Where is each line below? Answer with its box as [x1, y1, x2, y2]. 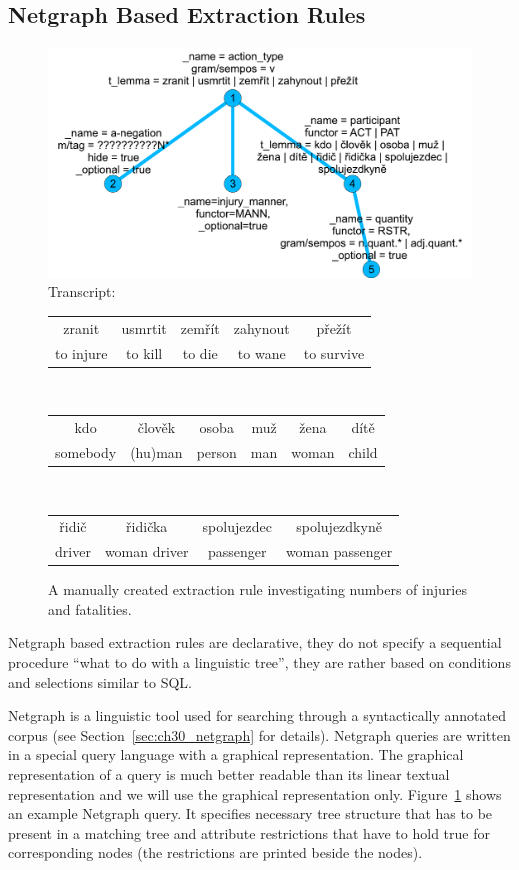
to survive [303, 342, 365, 363]
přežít [316, 317, 352, 338]
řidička [126, 516, 168, 537]
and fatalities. [48, 598, 132, 619]
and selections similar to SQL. [8, 671, 193, 692]
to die [182, 342, 218, 363]
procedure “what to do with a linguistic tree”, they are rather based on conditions [8, 652, 511, 673]
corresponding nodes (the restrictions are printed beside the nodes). [8, 842, 423, 863]
